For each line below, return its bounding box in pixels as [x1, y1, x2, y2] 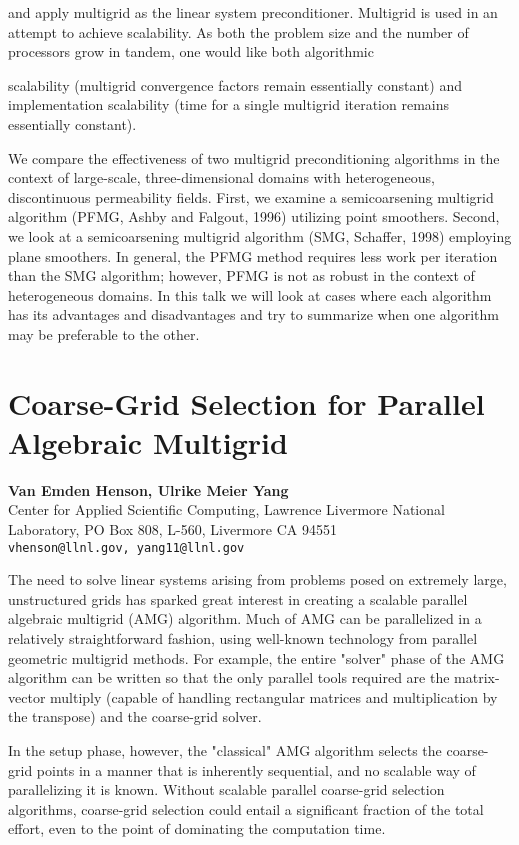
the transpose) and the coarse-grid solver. [8, 706, 262, 727]
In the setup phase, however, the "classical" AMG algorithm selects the [8, 740, 442, 760]
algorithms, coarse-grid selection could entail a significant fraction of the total [8, 798, 484, 819]
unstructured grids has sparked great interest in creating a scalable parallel [8, 588, 468, 609]
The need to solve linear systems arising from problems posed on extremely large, [8, 569, 507, 590]
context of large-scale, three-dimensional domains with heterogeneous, [8, 167, 436, 188]
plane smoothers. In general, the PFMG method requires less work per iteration [8, 245, 498, 266]
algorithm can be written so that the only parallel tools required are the [8, 667, 450, 688]
